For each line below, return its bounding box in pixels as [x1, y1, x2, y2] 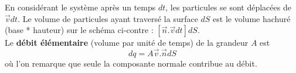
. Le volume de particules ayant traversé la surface [18, 12, 198, 24]
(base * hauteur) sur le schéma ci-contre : [5, 24, 154, 36]
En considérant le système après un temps [5, 1, 156, 13]
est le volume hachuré [213, 12, 291, 24]
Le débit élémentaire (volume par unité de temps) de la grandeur [5, 36, 249, 49]
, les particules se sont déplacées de [165, 1, 291, 13]
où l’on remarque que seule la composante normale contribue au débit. [5, 57, 257, 69]
